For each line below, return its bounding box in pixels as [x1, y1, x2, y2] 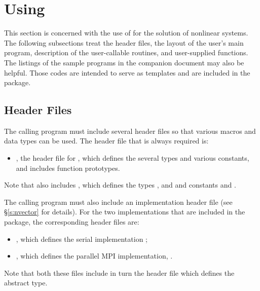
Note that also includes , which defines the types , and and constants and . [4, 179, 236, 190]
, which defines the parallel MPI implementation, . [16, 250, 173, 261]
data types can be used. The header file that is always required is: [4, 135, 209, 146]
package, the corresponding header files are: [4, 216, 139, 227]
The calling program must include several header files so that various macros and [4, 125, 256, 136]
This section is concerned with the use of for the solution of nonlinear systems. [4, 27, 248, 38]
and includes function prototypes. [16, 162, 120, 173]
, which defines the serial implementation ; [16, 233, 147, 244]
